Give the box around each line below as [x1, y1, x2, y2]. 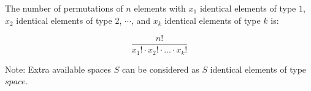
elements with [134, 2, 186, 14]
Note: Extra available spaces [5, 62, 112, 75]
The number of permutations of [5, 2, 123, 14]
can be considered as [121, 62, 199, 75]
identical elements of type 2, [16, 13, 122, 26]
